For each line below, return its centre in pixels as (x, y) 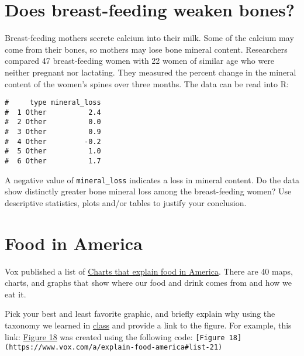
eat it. (15, 294)
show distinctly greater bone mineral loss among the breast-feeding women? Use (148, 191)
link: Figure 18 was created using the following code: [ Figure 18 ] (123, 336)
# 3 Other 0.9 (53, 132)
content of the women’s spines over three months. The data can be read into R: (147, 83)
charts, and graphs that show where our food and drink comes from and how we (148, 283)
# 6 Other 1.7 (53, 161)
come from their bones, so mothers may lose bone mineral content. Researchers (146, 49)
